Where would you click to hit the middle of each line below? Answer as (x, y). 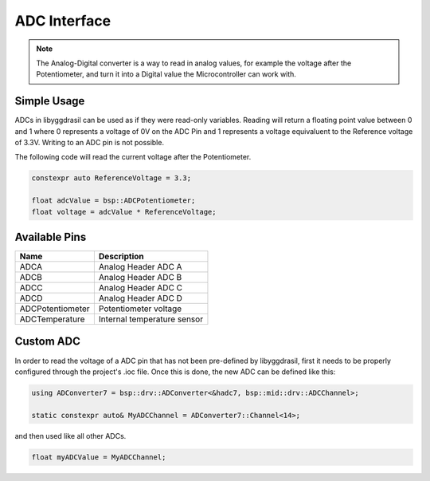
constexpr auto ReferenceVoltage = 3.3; (111, 178)
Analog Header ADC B (140, 278)
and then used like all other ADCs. (70, 436)
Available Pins (51, 237)
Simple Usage (50, 101)
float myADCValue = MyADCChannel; (99, 457)
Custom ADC (48, 342)
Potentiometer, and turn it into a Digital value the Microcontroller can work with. (166, 74)
